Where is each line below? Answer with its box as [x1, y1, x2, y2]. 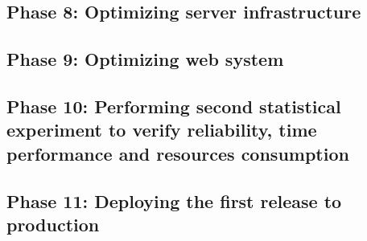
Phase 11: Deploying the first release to [6, 188, 342, 213]
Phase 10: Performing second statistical [6, 93, 341, 118]
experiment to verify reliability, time [6, 117, 317, 142]
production [6, 211, 100, 236]
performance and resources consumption [6, 141, 349, 165]
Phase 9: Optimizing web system [6, 47, 284, 71]
